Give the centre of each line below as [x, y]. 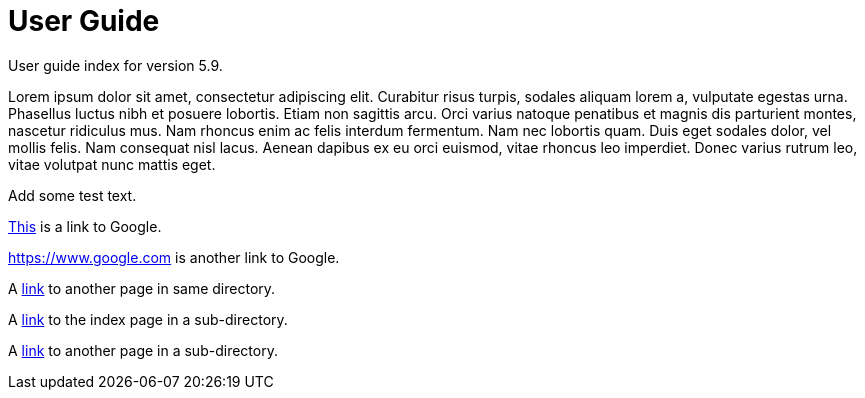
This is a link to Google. [85, 226]
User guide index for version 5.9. [115, 65]
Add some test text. [72, 195]
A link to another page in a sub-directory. [143, 350]
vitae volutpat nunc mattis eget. [112, 164]
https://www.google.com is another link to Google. [174, 257]
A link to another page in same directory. [142, 288]
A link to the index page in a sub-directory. [148, 319]
